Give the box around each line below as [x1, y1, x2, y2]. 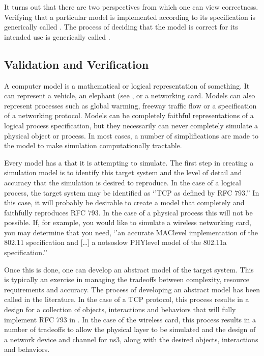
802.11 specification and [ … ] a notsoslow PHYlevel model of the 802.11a [4, 237, 227, 248]
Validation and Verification [4, 56, 149, 72]
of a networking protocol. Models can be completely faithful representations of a [4, 110, 254, 121]
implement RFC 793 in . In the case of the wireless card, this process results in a [4, 314, 256, 324]
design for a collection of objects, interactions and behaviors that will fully [4, 304, 236, 315]
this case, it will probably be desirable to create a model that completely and [4, 197, 245, 208]
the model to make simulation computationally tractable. [4, 140, 182, 151]
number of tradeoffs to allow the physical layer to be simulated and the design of [4, 324, 256, 335]
